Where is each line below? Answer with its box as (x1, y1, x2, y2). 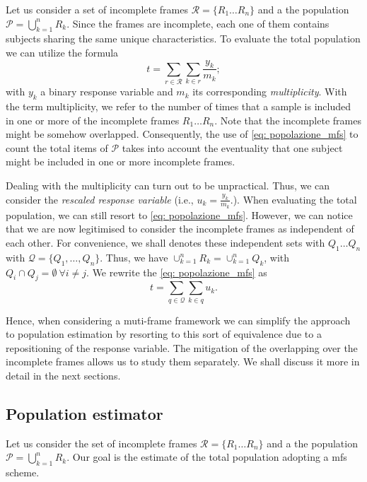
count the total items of (6, 140, 108, 155)
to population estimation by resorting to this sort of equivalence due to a (6, 327, 322, 341)
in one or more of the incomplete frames (6, 112, 180, 127)
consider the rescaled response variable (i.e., (6, 192, 194, 206)
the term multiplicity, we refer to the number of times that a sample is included (6, 98, 351, 113)
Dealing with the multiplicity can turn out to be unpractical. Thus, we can (6, 177, 330, 192)
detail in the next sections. (6, 368, 121, 383)
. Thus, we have (100, 249, 168, 264)
